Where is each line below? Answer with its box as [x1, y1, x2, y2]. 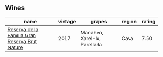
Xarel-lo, [81, 35, 101, 42]
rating [141, 18, 156, 24]
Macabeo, [81, 29, 104, 35]
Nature [7, 44, 23, 51]
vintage [58, 18, 76, 24]
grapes [90, 18, 108, 24]
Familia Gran [7, 32, 36, 39]
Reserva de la [7, 26, 39, 33]
